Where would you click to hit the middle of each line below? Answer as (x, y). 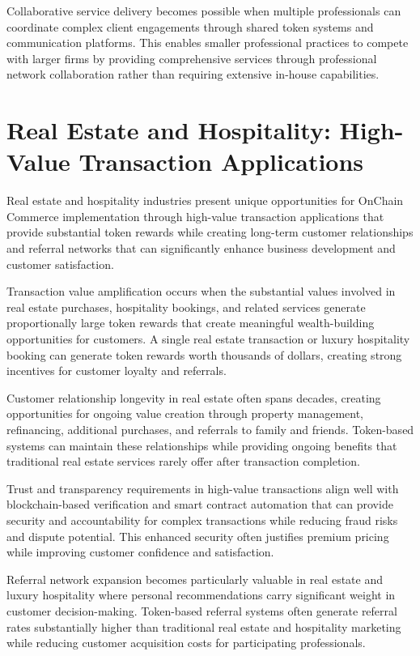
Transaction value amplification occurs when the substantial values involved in (201, 291)
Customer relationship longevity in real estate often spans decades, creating (194, 397)
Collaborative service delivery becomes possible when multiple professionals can (204, 11)
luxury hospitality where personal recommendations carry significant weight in (201, 595)
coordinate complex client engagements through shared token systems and (190, 26)
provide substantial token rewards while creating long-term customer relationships (210, 232)
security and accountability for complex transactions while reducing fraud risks (202, 520)
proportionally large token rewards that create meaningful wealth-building (191, 323)
